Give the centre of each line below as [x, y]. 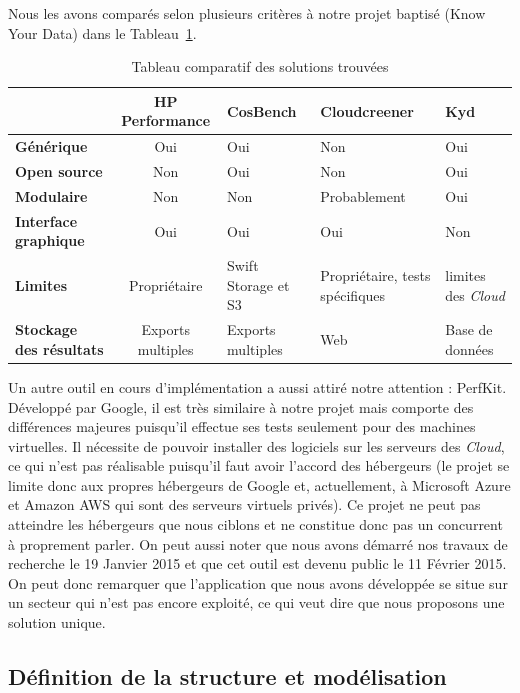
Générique [51, 146]
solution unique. [57, 622]
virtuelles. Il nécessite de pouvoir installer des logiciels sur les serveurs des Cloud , [256, 445]
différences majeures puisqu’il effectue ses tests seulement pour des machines [242, 426]
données [469, 348]
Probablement [363, 195]
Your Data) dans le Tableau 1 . [102, 32]
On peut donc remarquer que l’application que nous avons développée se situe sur [258, 582]
